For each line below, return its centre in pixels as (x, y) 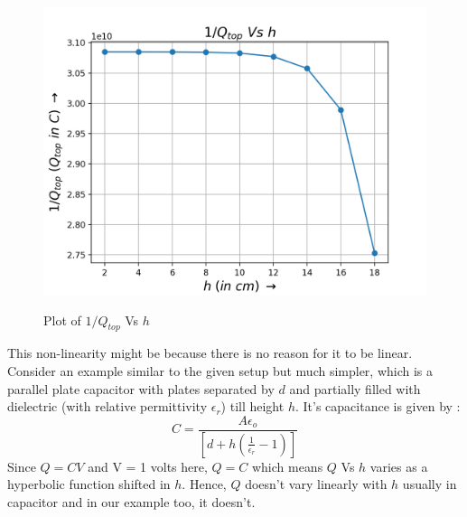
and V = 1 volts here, (148, 466)
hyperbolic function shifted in (89, 484)
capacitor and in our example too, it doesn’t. (131, 501)
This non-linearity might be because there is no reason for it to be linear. (210, 353)
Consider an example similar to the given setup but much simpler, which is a (220, 370)
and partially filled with (355, 388)
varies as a (399, 466)
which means (287, 466)
